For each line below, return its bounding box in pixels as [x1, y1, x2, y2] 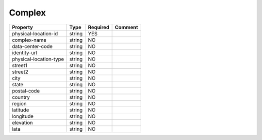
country [12, 93, 30, 100]
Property [12, 24, 33, 31]
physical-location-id [12, 30, 58, 37]
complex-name [12, 36, 47, 43]
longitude [12, 113, 34, 120]
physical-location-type [12, 56, 64, 62]
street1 [12, 62, 28, 69]
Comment [115, 24, 138, 31]
